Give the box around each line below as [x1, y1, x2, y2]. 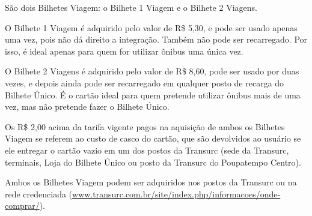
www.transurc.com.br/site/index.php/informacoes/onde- [72, 187, 281, 200]
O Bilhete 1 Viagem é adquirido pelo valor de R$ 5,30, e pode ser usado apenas [5, 21, 298, 34]
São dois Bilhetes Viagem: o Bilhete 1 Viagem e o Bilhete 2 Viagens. [5, 1, 257, 13]
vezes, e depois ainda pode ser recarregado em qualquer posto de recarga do [5, 76, 284, 89]
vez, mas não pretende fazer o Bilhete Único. [5, 100, 170, 113]
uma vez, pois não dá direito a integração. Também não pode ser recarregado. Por [5, 33, 308, 46]
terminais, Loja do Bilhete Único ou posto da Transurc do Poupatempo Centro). [5, 155, 301, 168]
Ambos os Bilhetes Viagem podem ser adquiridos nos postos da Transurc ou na [5, 176, 297, 188]
